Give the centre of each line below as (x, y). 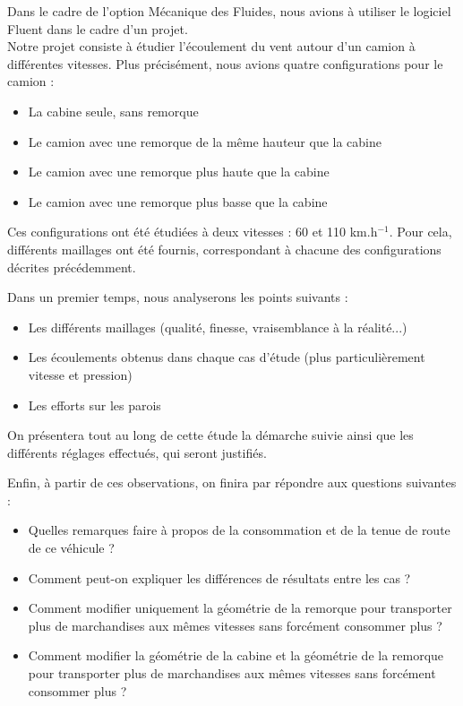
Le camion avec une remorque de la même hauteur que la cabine (205, 141)
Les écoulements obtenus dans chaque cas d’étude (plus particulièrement (227, 357)
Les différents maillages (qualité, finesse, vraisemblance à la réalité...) (218, 327)
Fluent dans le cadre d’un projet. (98, 28)
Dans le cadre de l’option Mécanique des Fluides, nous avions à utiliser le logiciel (229, 11)
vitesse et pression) (80, 374)
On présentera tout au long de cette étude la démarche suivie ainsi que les (210, 435)
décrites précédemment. (72, 267)
